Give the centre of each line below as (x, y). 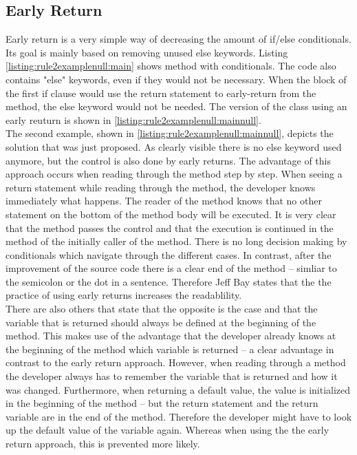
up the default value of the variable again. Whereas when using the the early (167, 430)
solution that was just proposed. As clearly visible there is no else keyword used (174, 146)
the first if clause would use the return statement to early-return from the (161, 93)
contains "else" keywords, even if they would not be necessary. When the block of (176, 79)
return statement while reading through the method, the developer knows (161, 187)
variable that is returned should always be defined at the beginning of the (161, 322)
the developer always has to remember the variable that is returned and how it (172, 376)
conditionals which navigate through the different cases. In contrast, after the (169, 254)
